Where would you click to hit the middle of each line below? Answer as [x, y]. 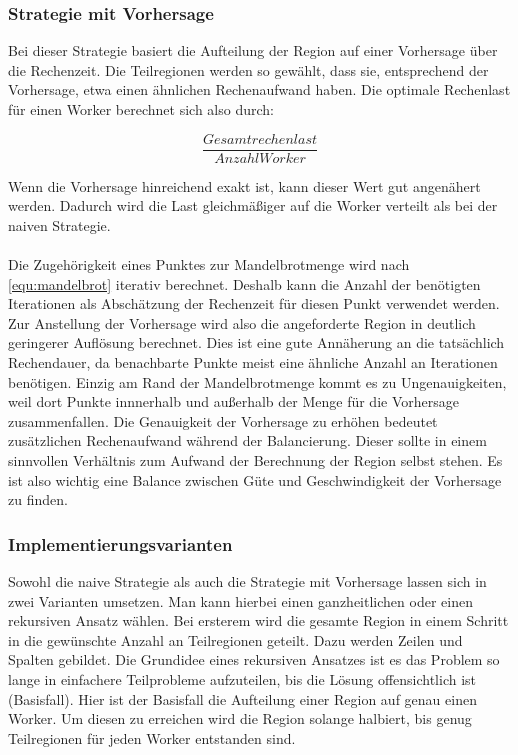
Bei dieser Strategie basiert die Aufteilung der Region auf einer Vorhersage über [253, 50]
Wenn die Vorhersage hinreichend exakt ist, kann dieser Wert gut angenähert [244, 185]
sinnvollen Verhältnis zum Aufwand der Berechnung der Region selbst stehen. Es [255, 459]
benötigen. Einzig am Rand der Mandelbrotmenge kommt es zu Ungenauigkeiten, [257, 381]
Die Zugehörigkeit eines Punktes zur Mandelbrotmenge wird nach [209, 264]
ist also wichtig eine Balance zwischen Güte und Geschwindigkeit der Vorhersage [255, 479]
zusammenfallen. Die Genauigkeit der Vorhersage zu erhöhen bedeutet [223, 420]
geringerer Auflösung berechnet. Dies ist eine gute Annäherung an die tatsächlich [256, 342]
